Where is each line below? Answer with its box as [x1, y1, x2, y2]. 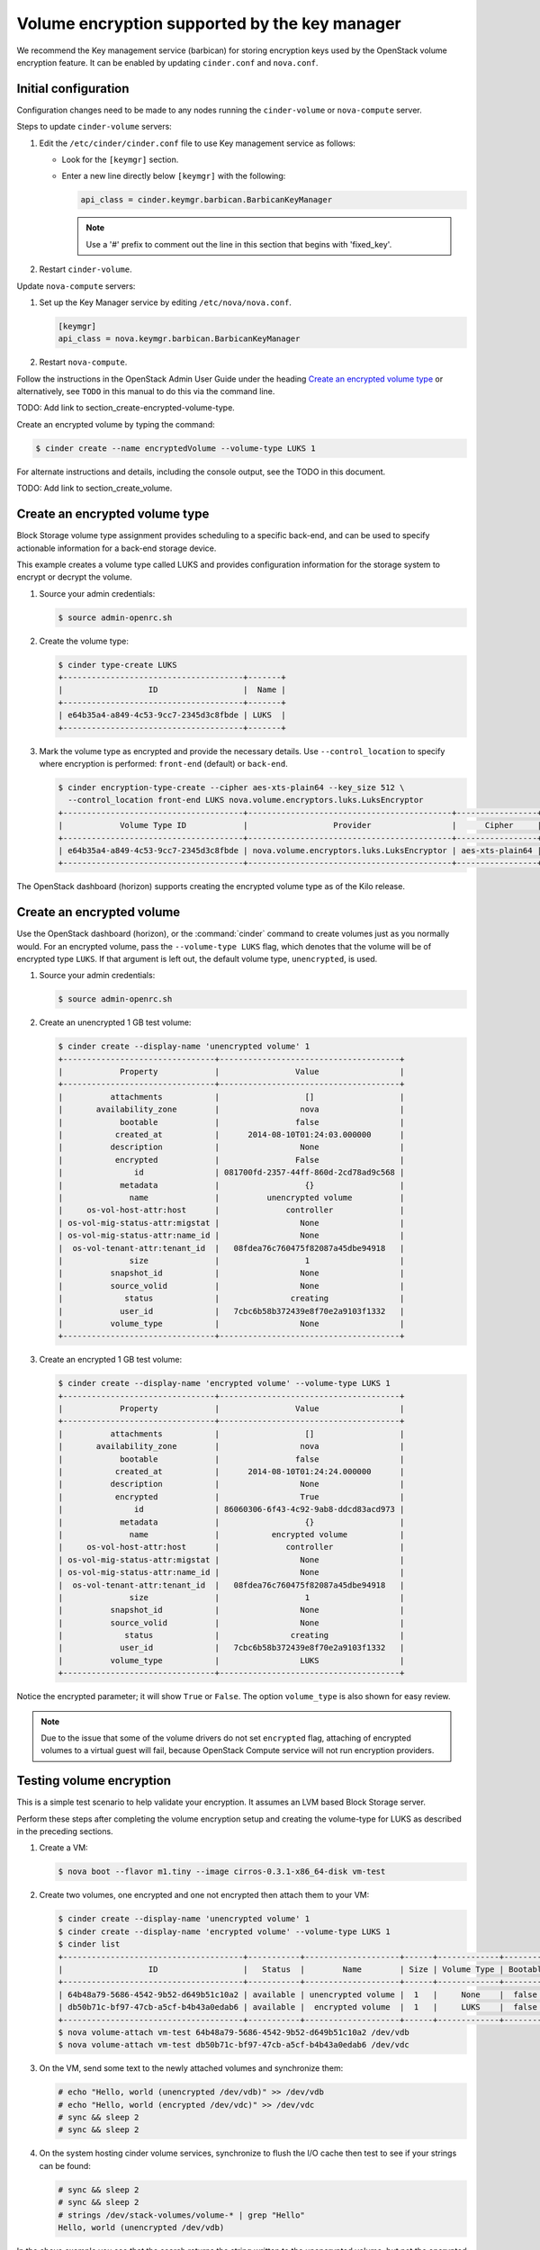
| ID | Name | [58, 685, 287, 695]
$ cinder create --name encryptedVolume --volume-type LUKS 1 [35, 443, 316, 454]
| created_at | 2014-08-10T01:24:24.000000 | [58, 1467, 405, 1476]
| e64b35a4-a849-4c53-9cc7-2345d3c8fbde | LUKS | [58, 710, 287, 720]
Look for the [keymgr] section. [61, 154, 179, 166]
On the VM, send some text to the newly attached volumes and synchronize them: [39, 2063, 344, 2074]
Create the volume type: [39, 635, 130, 646]
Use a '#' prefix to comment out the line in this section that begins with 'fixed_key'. [85, 238, 392, 249]
